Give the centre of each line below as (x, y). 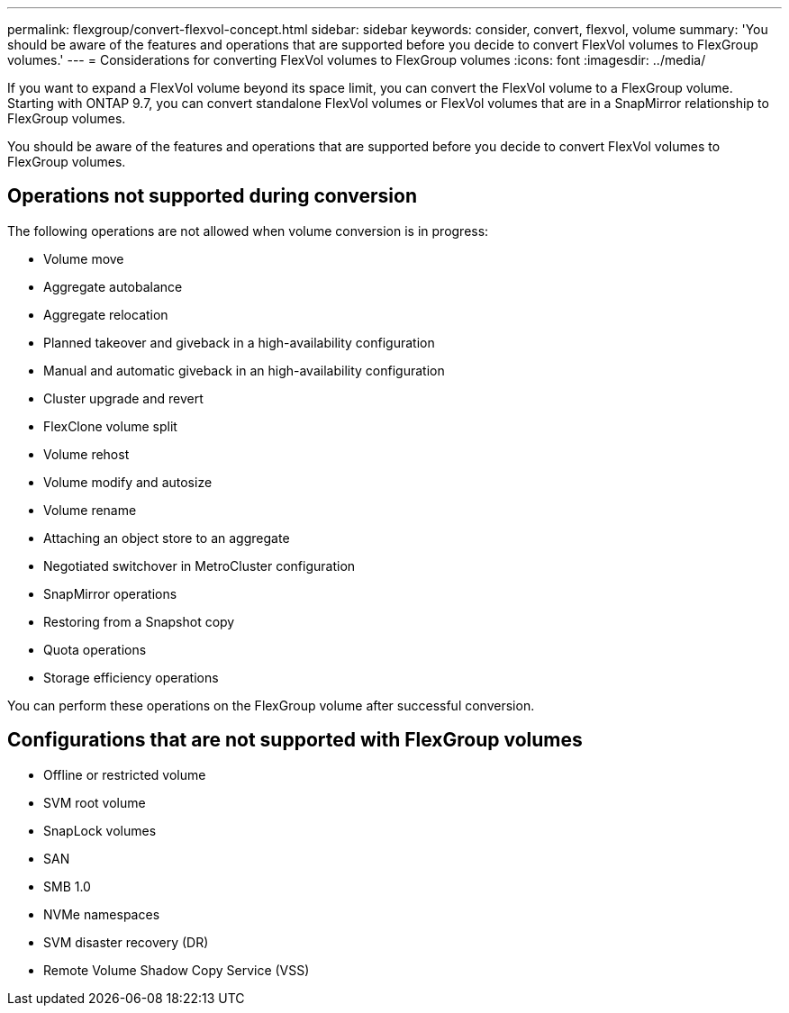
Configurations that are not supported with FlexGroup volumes (295, 740)
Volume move (84, 258)
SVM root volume (95, 802)
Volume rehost (86, 454)
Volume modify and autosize (128, 482)
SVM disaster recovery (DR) (126, 942)
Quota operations (95, 649)
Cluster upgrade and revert (123, 398)
